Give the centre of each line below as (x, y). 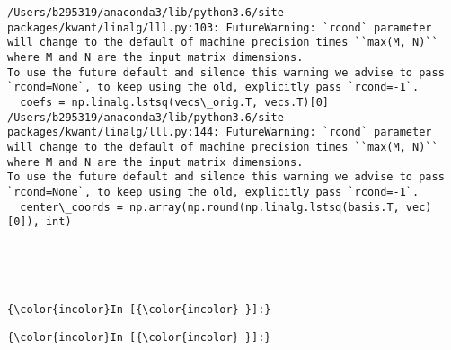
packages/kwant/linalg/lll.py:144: (114, 132)
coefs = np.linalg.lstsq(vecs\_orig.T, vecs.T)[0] (174, 102)
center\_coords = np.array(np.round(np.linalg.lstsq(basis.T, (210, 207)
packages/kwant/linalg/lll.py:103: (114, 27)
